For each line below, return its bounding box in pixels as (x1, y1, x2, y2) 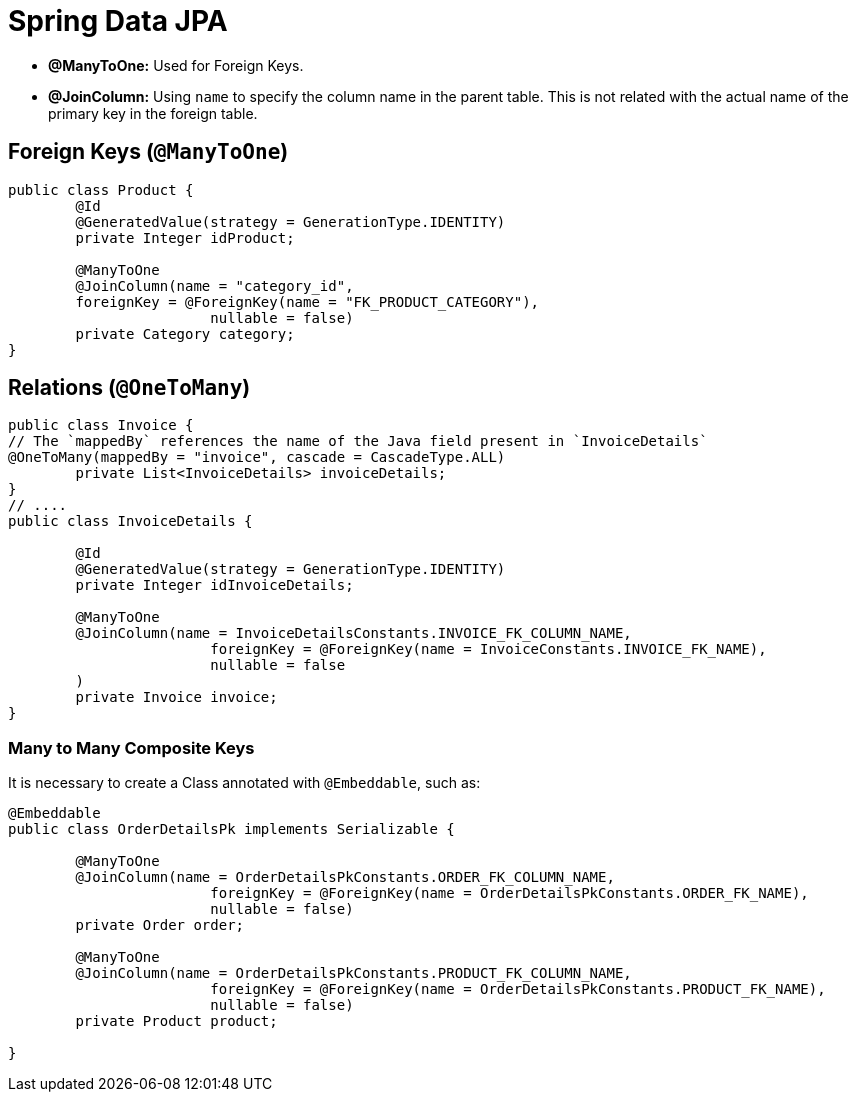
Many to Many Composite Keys (8, 737, 255, 758)
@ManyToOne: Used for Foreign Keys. (48, 56, 304, 74)
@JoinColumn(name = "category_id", (75, 277, 354, 294)
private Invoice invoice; (75, 689, 278, 706)
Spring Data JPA (8, 4, 228, 38)
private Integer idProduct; (75, 229, 295, 246)
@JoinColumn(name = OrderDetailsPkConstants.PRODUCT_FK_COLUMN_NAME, (75, 965, 632, 982)
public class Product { (8, 181, 194, 198)
